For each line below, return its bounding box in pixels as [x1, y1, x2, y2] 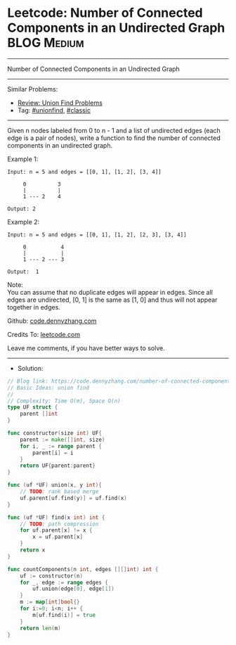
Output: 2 [7, 205, 37, 212]
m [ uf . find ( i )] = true [32, 611, 96, 618]
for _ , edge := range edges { [20, 579, 109, 586]
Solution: [17, 364, 44, 372]
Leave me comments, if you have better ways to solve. [7, 343, 165, 352]
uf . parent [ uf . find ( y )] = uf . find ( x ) [20, 494, 128, 502]
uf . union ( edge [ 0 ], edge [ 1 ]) [32, 585, 114, 592]
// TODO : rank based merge [20, 488, 99, 495]
